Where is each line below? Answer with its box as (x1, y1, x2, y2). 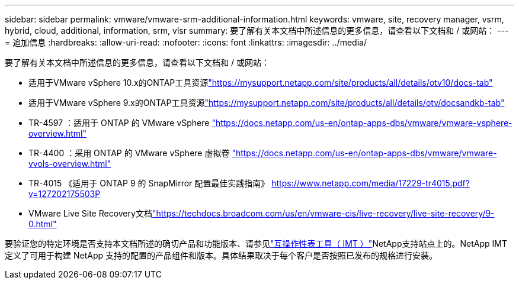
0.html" (28, 219, 57, 229)
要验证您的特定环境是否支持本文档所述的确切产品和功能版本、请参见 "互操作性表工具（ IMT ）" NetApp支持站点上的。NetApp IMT (5, 238, 507, 248)
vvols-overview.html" (28, 159, 111, 169)
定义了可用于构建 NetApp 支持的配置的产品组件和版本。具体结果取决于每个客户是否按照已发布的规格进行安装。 (5, 250, 437, 260)
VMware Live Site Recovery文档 (28, 208, 152, 218)
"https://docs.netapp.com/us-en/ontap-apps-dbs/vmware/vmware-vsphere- (212, 118, 512, 128)
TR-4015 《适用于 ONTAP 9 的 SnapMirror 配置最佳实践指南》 (28, 178, 270, 188)
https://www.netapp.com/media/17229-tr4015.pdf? (271, 178, 470, 188)
